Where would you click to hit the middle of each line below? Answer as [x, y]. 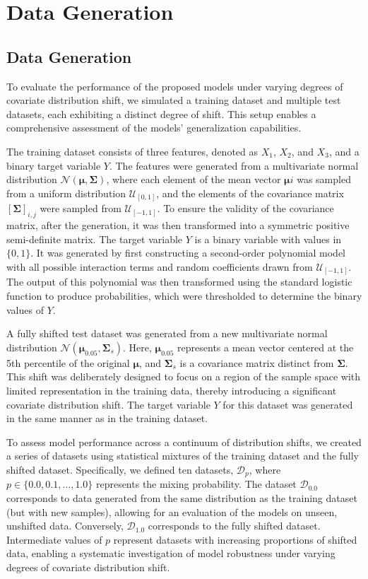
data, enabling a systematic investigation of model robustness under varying [171, 553]
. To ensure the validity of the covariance [245, 208]
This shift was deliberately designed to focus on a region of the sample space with [184, 376]
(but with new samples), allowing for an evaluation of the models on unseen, [172, 511]
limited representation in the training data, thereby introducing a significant [172, 390]
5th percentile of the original [68, 362]
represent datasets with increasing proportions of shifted [235, 539]
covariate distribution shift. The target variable [108, 404]
